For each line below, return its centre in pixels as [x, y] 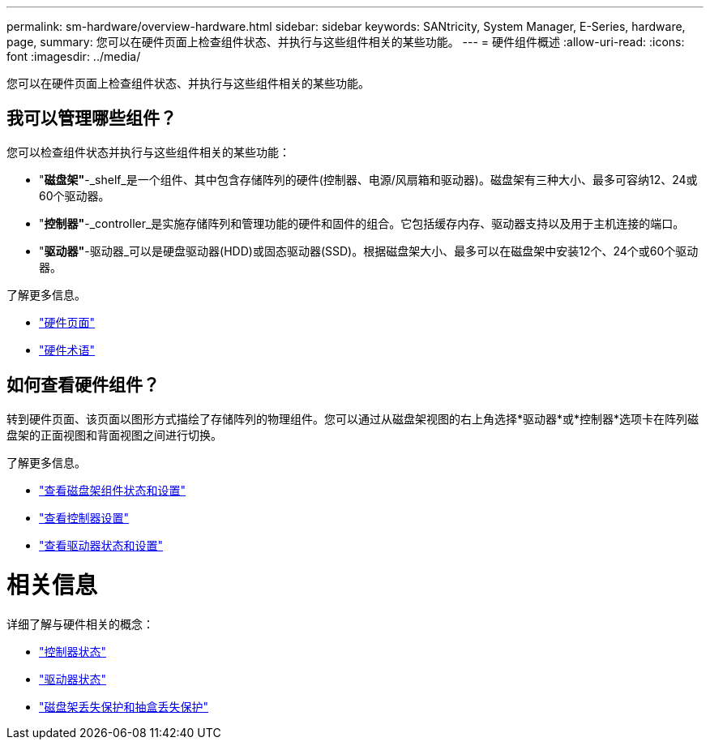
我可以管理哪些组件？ [92, 118]
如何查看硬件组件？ [83, 385]
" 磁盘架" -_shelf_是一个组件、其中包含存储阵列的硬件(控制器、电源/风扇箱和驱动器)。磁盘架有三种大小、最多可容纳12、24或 [368, 179]
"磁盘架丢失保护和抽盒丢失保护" [124, 707]
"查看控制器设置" [84, 517]
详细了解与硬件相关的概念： [80, 624]
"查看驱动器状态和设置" [101, 545]
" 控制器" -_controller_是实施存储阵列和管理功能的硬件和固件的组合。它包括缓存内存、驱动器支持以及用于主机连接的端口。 [362, 223]
